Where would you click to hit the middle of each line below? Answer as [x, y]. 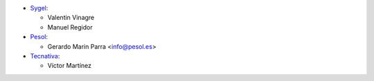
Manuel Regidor [70, 27]
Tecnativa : [45, 56]
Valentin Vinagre [71, 18]
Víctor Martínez [70, 66]
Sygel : [39, 8]
